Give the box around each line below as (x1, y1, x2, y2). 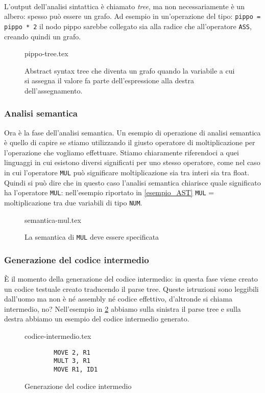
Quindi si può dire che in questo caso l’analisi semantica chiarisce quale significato (4, 177, 261, 188)
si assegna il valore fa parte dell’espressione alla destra (25, 75, 194, 86)
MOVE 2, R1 (54, 349, 90, 356)
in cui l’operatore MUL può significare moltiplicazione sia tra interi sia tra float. (4, 167, 250, 178)
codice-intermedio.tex (25, 331, 91, 341)
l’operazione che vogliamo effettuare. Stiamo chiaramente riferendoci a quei (4, 147, 239, 157)
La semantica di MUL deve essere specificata (25, 232, 159, 242)
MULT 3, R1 (54, 357, 90, 365)
